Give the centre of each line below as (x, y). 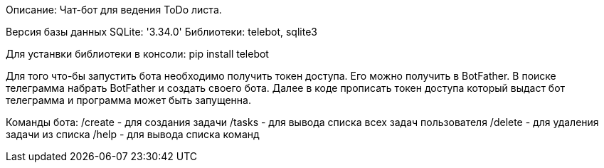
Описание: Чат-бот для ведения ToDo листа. (114, 10)
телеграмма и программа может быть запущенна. (128, 100)
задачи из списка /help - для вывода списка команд (133, 134)
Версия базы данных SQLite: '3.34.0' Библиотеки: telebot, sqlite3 (161, 32)
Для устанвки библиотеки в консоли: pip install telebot (137, 54)
